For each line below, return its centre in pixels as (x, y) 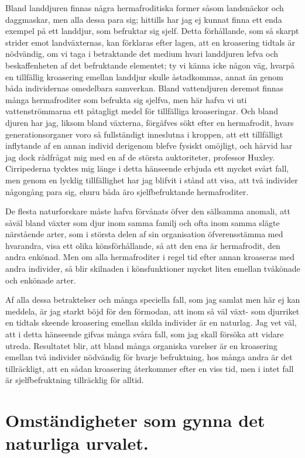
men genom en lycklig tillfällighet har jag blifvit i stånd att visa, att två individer (152, 180)
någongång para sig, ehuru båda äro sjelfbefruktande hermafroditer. (127, 191)
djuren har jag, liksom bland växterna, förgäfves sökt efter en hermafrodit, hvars (150, 122)
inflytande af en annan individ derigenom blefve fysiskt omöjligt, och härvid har (149, 146)
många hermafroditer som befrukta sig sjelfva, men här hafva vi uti (126, 99)
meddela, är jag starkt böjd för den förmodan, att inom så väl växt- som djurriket (152, 311)
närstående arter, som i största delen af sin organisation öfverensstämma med (144, 234)
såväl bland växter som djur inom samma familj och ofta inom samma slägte (143, 222)
